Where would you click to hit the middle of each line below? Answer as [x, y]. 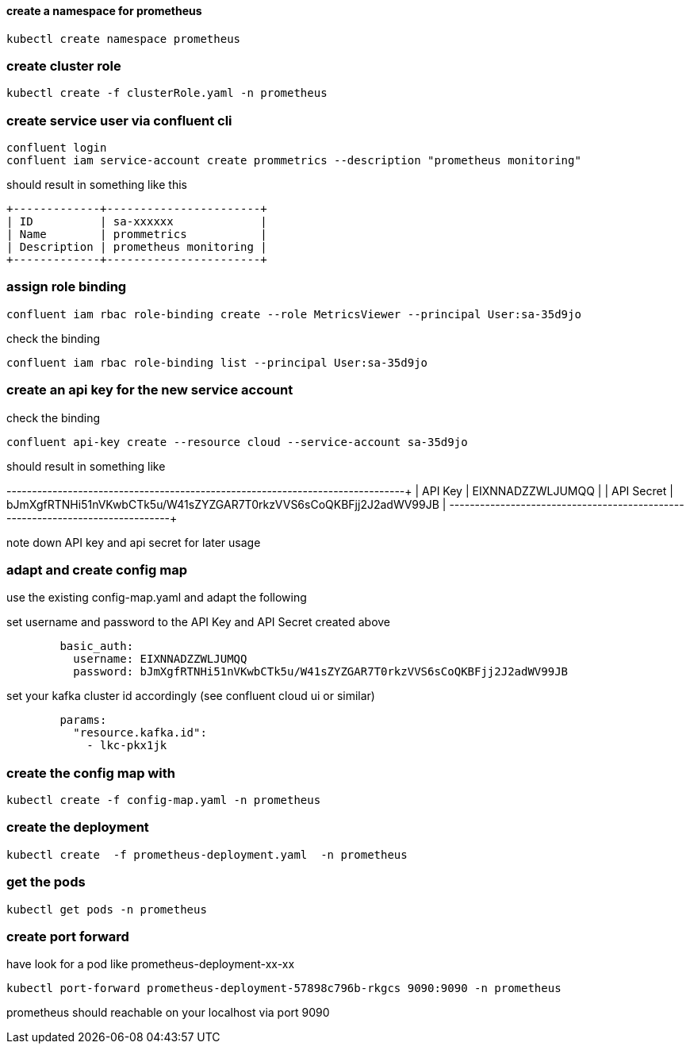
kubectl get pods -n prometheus [107, 909]
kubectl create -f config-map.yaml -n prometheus [164, 800]
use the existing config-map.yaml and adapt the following [157, 598]
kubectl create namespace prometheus [124, 38]
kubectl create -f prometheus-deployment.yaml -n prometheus [207, 854]
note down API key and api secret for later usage [134, 542]
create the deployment [78, 827]
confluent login [57, 148]
